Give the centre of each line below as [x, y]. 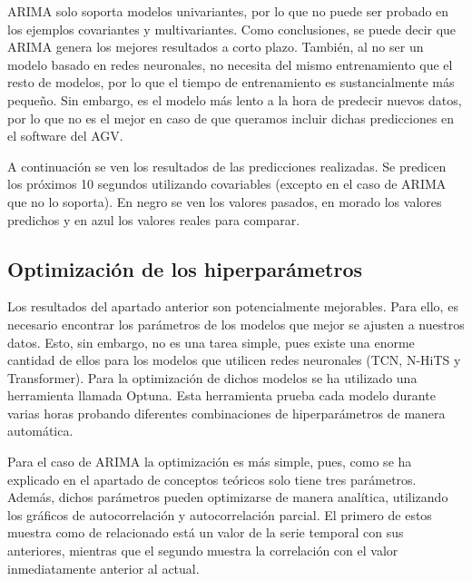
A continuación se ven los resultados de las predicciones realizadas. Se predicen [227, 166]
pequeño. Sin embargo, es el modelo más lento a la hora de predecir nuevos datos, [235, 99]
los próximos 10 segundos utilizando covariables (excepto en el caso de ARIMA [227, 184]
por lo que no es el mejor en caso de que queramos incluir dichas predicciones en [231, 118]
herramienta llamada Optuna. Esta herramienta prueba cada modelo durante [221, 395]
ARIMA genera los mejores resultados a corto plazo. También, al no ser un [216, 47]
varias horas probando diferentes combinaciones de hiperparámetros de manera [226, 413]
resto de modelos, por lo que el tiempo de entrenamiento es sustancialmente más [231, 82]
